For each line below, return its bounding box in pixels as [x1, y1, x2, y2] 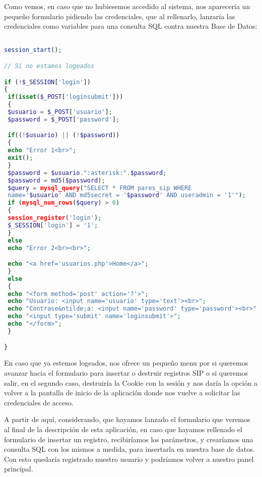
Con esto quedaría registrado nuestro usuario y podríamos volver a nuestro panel [4, 453, 254, 464]
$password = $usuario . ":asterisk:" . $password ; [8, 169, 167, 176]
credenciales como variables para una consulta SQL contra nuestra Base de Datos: [4, 21, 257, 31]
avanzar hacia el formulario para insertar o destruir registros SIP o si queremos [4, 367, 248, 378]
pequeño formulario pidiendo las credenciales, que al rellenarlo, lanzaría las [4, 11, 235, 21]
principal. [4, 463, 33, 474]
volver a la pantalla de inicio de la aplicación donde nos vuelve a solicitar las [4, 387, 240, 398]
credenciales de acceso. [4, 397, 74, 407]
